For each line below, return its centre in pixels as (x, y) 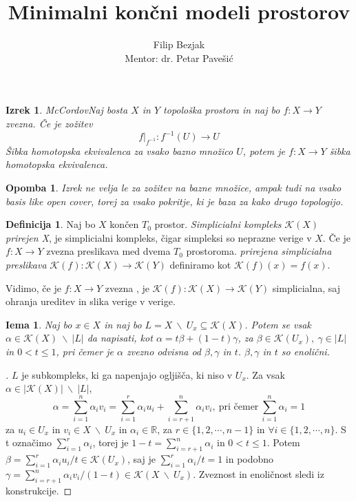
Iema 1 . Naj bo (39, 324)
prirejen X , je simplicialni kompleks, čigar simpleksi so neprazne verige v (159, 237)
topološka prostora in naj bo (222, 110)
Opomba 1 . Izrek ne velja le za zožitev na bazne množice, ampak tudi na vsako (174, 187)
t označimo (29, 442)
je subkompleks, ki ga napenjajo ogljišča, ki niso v (127, 374)
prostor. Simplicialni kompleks (218, 224)
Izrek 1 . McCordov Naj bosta (67, 110)
